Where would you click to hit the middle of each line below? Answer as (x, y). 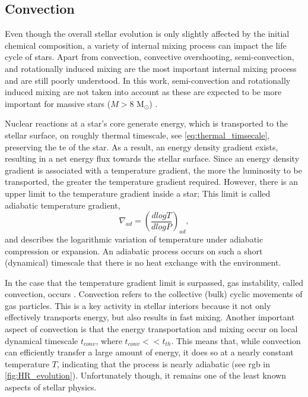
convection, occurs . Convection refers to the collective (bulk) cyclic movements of (154, 294)
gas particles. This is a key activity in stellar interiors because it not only (138, 305)
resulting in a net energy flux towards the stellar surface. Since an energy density (152, 158)
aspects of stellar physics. (51, 387)
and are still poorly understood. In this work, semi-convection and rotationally (148, 80)
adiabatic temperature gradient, (63, 205)
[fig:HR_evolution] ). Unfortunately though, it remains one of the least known (146, 375)
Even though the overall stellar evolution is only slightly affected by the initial (147, 34)
